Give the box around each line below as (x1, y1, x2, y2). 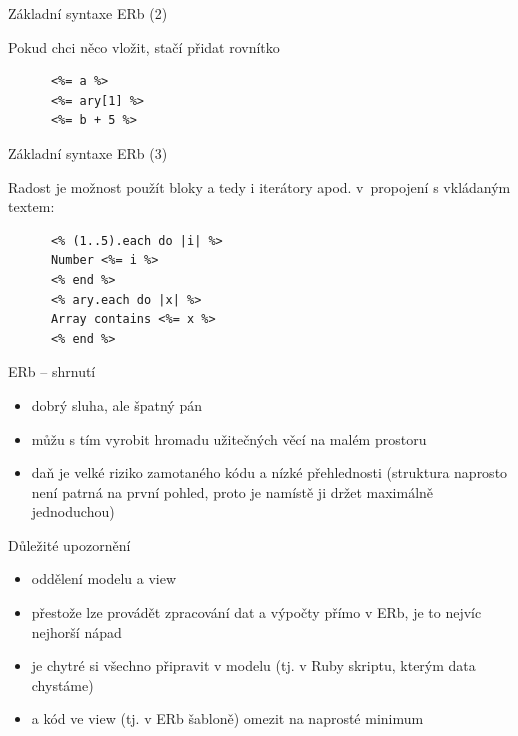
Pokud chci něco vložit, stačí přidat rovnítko (8, 36, 280, 57)
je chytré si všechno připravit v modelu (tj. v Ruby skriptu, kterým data (31, 655, 476, 676)
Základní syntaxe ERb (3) (8, 142, 168, 163)
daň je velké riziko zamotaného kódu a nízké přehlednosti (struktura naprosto (31, 462, 508, 483)
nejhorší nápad (31, 621, 122, 642)
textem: (8, 196, 55, 217)
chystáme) (31, 674, 94, 695)
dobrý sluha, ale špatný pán (31, 394, 202, 415)
